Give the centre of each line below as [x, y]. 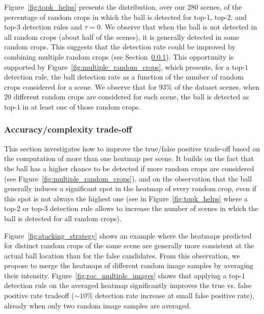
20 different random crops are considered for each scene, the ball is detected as [127, 97]
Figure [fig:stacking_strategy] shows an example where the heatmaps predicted [128, 235]
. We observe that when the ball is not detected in [179, 27]
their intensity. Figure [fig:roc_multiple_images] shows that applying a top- [123, 275]
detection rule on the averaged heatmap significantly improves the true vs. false [128, 285]
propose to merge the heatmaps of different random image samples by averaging [129, 265]
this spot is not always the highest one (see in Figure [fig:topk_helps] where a [126, 198]
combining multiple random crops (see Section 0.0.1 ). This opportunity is [119, 56]
